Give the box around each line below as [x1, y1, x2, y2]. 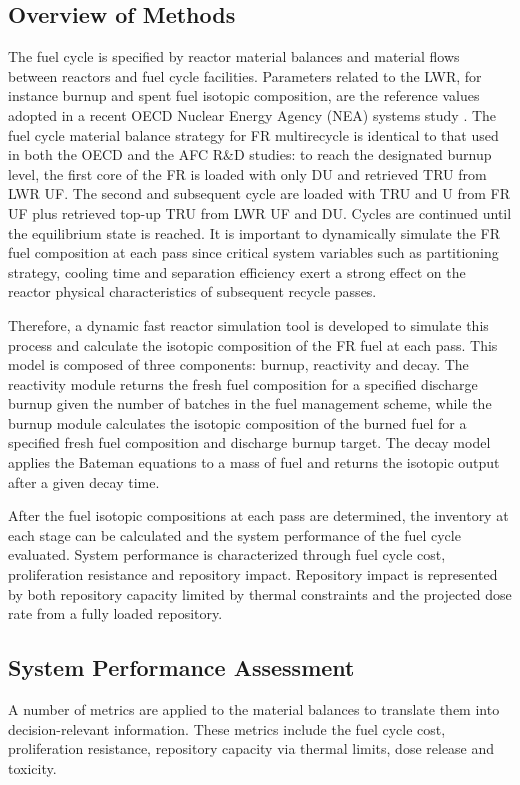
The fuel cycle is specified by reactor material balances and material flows [8, 46, 460, 67]
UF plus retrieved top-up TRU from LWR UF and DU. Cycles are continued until [8, 202, 512, 223]
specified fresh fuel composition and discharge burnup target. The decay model [8, 432, 491, 453]
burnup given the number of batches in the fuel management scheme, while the [8, 393, 492, 414]
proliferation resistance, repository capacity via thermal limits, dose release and [8, 738, 495, 759]
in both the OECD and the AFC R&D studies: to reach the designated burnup [8, 144, 492, 165]
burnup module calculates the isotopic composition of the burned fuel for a [8, 412, 467, 433]
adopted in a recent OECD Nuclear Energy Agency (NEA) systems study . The [8, 104, 497, 125]
